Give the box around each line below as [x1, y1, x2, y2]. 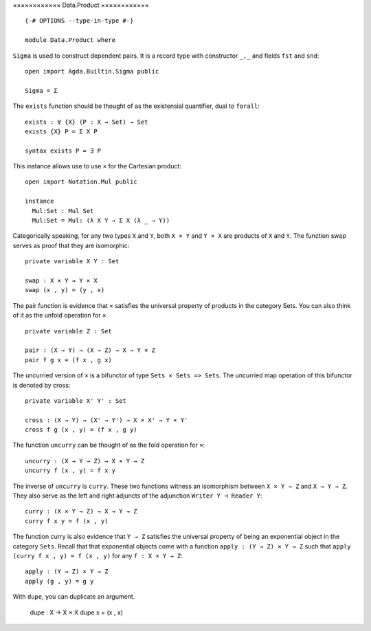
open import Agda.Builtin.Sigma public [25, 67, 159, 75]
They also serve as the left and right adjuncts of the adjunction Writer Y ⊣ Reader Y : [12, 491, 262, 500]
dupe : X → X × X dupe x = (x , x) [30, 608, 124, 617]
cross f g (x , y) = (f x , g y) [25, 426, 137, 434]
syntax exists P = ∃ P [25, 146, 102, 155]
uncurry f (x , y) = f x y [25, 467, 116, 474]
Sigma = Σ [25, 87, 58, 94]
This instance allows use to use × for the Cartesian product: [12, 162, 182, 170]
